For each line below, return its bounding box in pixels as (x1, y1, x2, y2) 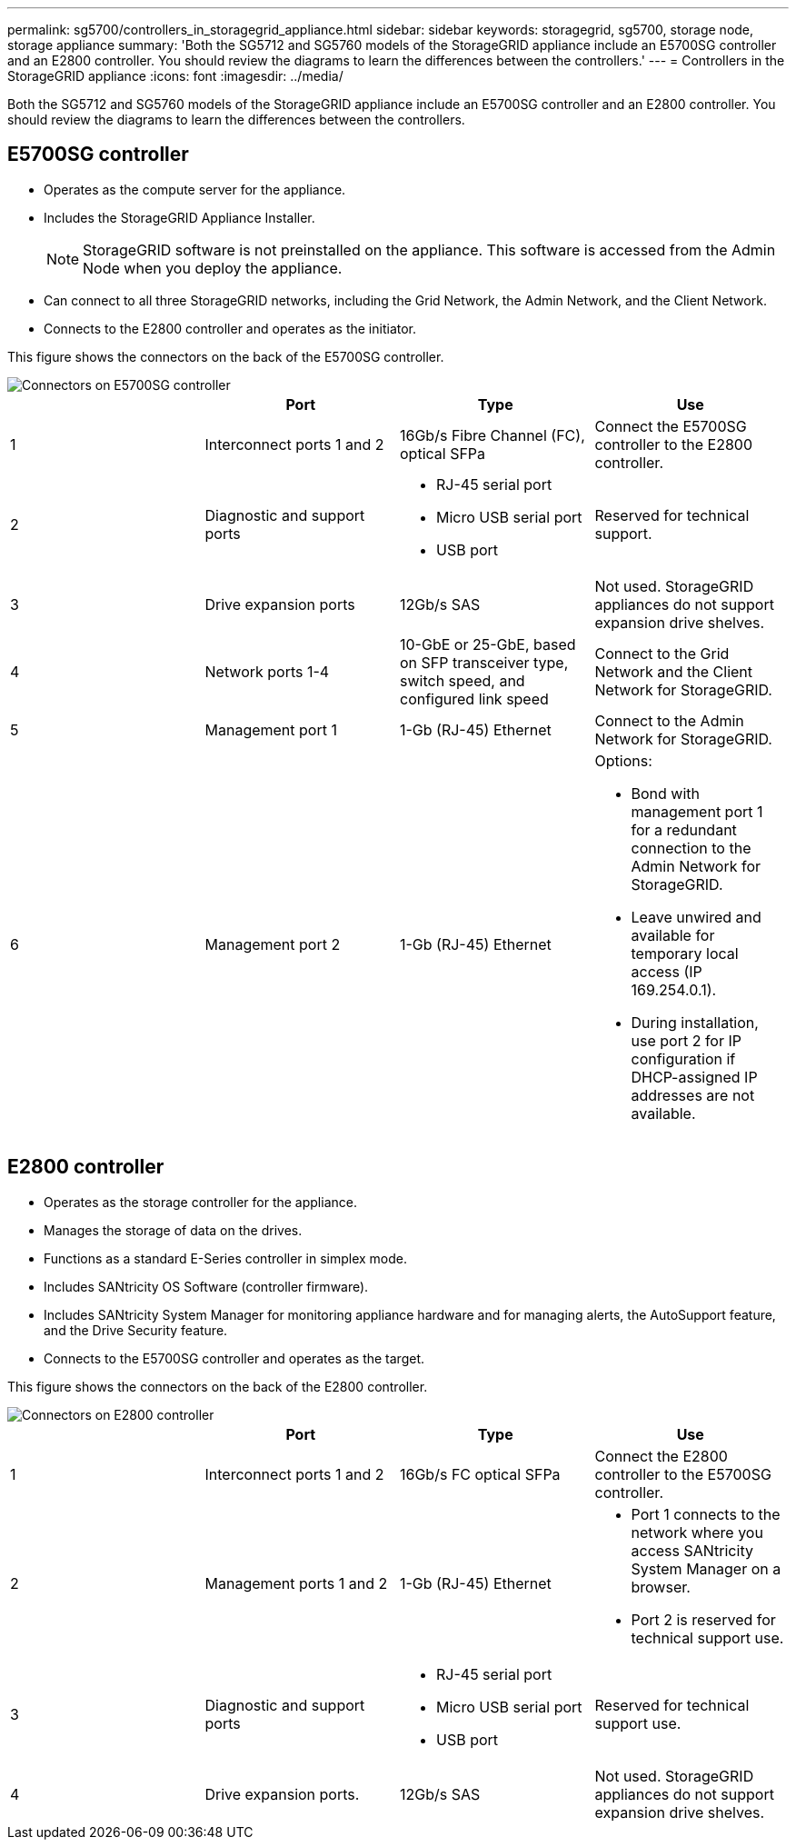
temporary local (631, 943, 739, 963)
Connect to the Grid (594, 644, 730, 663)
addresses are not (631, 1085, 755, 1104)
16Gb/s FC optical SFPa (400, 1464, 561, 1483)
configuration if (631, 1049, 736, 1068)
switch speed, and (400, 671, 525, 690)
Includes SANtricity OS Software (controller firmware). (44, 1278, 369, 1294)
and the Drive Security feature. (44, 1322, 228, 1338)
